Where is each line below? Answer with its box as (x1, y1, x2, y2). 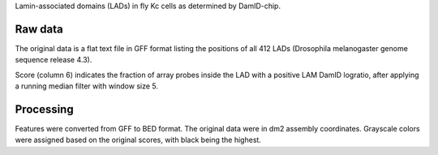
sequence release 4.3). (15, 55, 92, 65)
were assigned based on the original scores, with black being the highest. (15, 135, 261, 145)
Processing (15, 102, 74, 116)
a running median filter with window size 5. (15, 81, 158, 91)
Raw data (15, 22, 64, 36)
